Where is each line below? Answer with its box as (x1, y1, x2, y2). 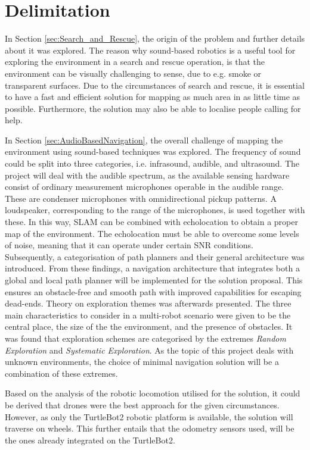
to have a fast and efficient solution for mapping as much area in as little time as (5, 90, 300, 103)
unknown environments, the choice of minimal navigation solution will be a (5, 355, 279, 368)
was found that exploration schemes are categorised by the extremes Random (5, 332, 286, 344)
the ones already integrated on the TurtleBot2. (5, 433, 175, 446)
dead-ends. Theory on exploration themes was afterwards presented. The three (5, 297, 292, 310)
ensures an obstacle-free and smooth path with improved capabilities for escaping (5, 285, 302, 298)
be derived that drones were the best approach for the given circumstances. (5, 398, 280, 411)
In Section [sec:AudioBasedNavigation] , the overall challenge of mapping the (5, 133, 283, 146)
